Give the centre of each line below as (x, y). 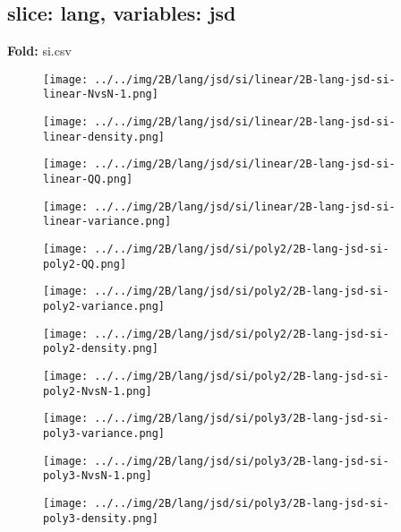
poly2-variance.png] (104, 307)
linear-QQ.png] (88, 180)
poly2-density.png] (101, 349)
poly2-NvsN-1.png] (98, 391)
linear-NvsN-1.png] (101, 94)
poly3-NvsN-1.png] (98, 476)
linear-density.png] (104, 137)
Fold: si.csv (39, 51)
